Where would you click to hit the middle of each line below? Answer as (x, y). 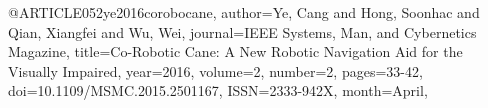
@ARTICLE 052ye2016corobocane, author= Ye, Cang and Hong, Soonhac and (244, 12)
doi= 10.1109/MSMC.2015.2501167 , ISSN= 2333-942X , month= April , (218, 90)
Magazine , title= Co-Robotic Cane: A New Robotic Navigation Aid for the (235, 51)
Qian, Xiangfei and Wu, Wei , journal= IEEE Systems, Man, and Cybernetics (242, 31)
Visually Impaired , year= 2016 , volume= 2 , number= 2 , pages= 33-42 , (215, 70)
